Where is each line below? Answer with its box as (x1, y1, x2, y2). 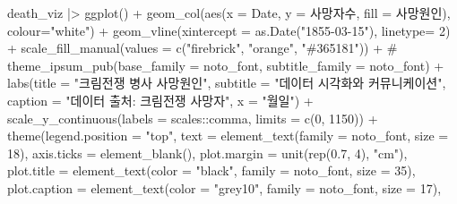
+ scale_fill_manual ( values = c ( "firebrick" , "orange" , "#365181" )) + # (7, 38, 398, 57)
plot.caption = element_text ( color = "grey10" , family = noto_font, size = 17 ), (7, 178, 442, 197)
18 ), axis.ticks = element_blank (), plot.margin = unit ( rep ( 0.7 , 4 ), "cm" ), (7, 143, 408, 162)
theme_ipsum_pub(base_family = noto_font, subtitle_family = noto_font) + (7, 55, 444, 74)
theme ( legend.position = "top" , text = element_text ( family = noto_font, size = (7, 126, 449, 145)
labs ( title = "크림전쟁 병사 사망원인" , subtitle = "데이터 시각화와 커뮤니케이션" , (7, 73, 446, 92)
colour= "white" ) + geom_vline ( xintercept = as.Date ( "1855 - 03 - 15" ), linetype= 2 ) (7, 21, 451, 39)
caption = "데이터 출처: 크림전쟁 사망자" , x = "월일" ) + (7, 90, 314, 109)
